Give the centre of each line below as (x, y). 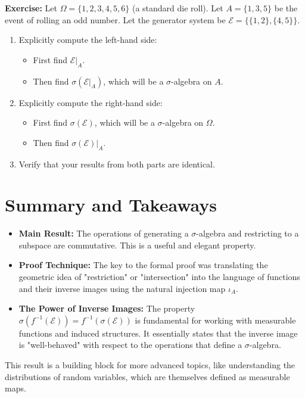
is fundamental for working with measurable (215, 320)
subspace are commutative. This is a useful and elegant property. (137, 245)
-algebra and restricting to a (248, 233)
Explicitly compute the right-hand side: (91, 102)
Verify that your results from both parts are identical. (117, 164)
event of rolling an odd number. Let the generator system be (115, 19)
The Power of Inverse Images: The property (107, 308)
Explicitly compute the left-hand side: (88, 40)
